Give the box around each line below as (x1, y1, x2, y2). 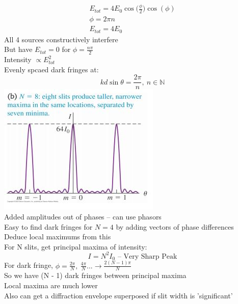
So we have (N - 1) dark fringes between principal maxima (4, 270, 187, 281)
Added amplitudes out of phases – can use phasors (4, 211, 162, 222)
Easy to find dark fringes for (4, 221, 93, 232)
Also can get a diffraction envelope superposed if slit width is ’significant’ (4, 290, 233, 300)
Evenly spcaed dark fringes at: (4, 64, 99, 74)
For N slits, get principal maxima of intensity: (4, 241, 147, 252)
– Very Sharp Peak (117, 253, 177, 260)
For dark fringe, (4, 260, 54, 270)
